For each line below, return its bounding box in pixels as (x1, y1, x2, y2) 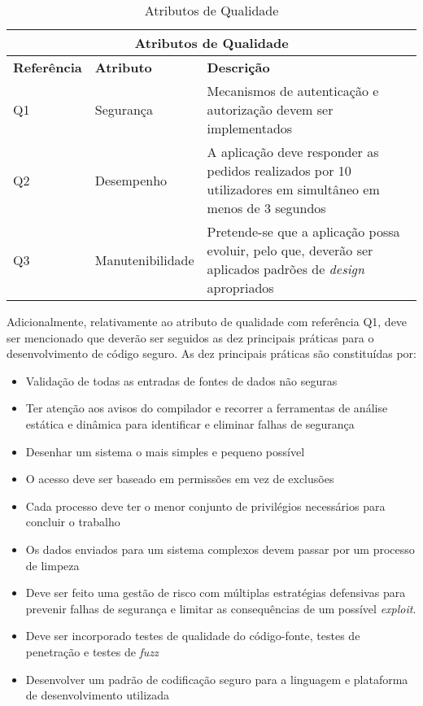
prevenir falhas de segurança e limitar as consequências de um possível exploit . (25, 599, 416, 617)
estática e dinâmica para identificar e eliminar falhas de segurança (25, 415, 355, 432)
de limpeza (25, 556, 80, 573)
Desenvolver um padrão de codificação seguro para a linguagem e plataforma (25, 670, 408, 687)
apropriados (207, 278, 274, 297)
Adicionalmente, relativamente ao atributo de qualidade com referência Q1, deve (7, 313, 408, 329)
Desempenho (94, 170, 168, 190)
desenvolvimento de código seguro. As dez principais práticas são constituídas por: (7, 345, 416, 362)
